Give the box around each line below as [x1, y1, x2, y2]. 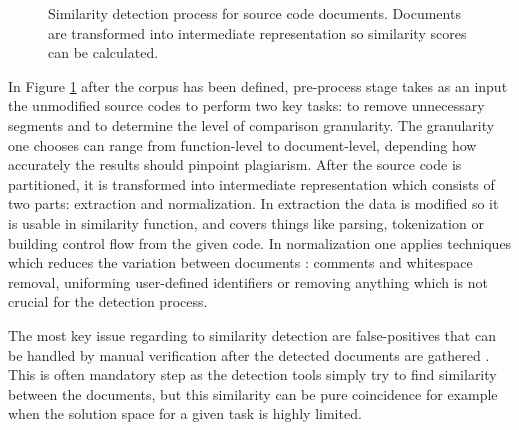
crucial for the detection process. [8, 291, 208, 312]
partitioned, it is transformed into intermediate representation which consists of [8, 173, 495, 194]
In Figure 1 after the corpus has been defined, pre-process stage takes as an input [8, 75, 508, 96]
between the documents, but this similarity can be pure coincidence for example [8, 383, 498, 404]
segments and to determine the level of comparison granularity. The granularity [8, 114, 495, 135]
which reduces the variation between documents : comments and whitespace [8, 252, 473, 273]
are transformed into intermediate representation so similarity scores [48, 22, 467, 43]
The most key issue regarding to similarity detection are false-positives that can [8, 324, 496, 345]
